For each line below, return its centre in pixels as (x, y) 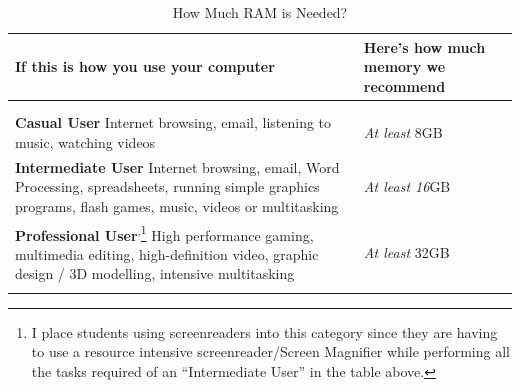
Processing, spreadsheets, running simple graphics (167, 186)
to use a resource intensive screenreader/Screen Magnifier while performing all (270, 351)
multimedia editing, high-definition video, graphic (167, 253)
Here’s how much (424, 46)
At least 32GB (406, 252)
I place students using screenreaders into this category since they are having (264, 331)
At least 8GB (403, 131)
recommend (404, 85)
